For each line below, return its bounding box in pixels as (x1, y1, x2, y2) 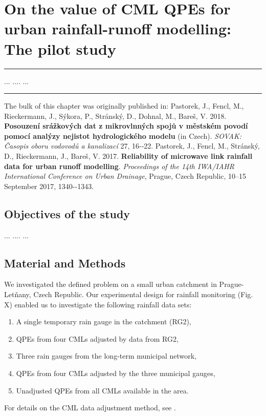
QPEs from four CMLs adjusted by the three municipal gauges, (16, 368, 215, 378)
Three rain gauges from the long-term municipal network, (16, 350, 197, 361)
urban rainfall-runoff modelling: (4, 18, 231, 39)
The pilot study (4, 38, 116, 59)
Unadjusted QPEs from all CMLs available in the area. (16, 385, 189, 396)
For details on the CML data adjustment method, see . (4, 402, 176, 413)
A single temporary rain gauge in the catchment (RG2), (16, 316, 191, 327)
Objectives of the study (4, 205, 130, 221)
